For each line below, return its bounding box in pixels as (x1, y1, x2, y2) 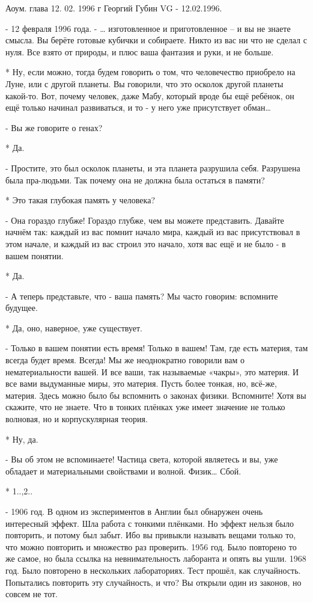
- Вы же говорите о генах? (5, 121, 103, 134)
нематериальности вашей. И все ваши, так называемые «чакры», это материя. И (5, 365, 299, 378)
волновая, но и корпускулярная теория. (5, 413, 148, 425)
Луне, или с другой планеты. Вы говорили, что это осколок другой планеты (5, 77, 284, 90)
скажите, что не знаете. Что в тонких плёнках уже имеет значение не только (5, 401, 285, 413)
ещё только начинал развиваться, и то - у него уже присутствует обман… (5, 101, 271, 114)
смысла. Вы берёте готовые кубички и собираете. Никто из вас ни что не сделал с (5, 34, 307, 46)
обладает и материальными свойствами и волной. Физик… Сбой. (5, 464, 242, 477)
